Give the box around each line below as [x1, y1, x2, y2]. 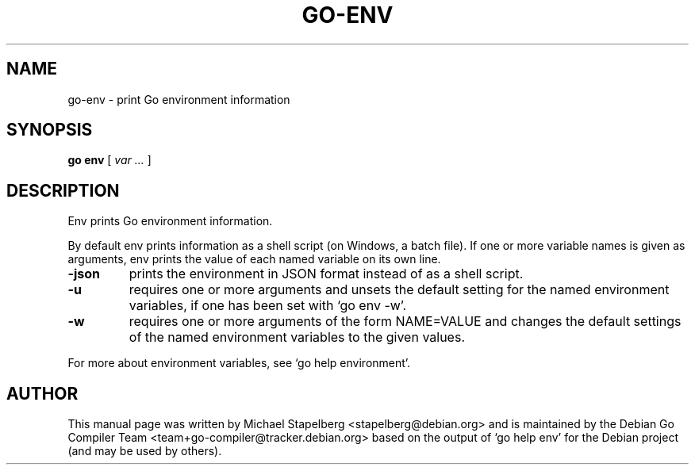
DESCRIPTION [6, 180, 120, 201]
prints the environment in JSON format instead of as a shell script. [129, 266, 524, 282]
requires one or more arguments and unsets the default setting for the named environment [129, 281, 670, 298]
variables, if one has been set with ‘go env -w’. [129, 297, 407, 314]
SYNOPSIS [6, 120, 93, 140]
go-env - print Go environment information [67, 92, 290, 106]
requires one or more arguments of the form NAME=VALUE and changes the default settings [129, 313, 682, 330]
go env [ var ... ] [67, 153, 152, 167]
